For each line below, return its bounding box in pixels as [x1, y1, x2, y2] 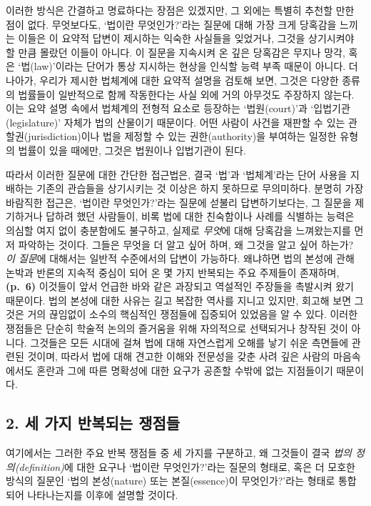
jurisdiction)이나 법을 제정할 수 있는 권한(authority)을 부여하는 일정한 [28, 129, 337, 144]
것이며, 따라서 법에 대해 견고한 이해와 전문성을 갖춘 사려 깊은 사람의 [27, 349, 330, 364]
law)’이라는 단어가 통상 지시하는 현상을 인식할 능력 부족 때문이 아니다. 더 [34, 59, 358, 74]
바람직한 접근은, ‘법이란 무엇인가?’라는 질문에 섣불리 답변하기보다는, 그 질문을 [6, 194, 352, 209]
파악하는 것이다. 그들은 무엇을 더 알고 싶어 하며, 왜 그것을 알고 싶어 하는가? [18, 237, 354, 252]
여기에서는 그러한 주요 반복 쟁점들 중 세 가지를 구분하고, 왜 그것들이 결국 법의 [6, 445, 352, 460]
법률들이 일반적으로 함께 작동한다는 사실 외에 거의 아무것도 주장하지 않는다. [18, 86, 355, 101]
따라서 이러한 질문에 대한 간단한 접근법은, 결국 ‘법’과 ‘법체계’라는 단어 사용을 [6, 167, 347, 182]
